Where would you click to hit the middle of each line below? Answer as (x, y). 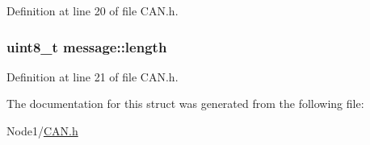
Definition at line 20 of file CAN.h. (92, 10)
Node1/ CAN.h (42, 130)
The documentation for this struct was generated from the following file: (185, 104)
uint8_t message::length (87, 46)
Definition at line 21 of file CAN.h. (92, 76)
